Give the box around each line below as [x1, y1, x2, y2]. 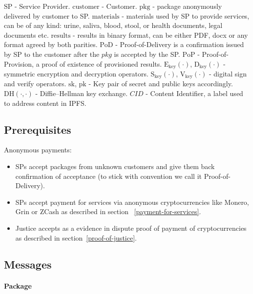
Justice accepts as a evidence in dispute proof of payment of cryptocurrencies [15, 223, 247, 233]
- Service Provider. [15, 1, 70, 11]
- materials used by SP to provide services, [122, 10, 250, 21]
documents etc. [4, 29, 49, 40]
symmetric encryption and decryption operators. [4, 69, 148, 79]
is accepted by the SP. [114, 49, 180, 59]
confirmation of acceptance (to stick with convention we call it [15, 171, 202, 181]
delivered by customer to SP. [4, 10, 90, 21]
